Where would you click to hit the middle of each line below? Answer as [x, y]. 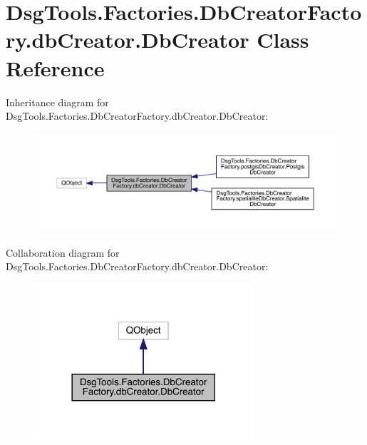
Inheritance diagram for [57, 102]
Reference [55, 67]
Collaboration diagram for [63, 252]
